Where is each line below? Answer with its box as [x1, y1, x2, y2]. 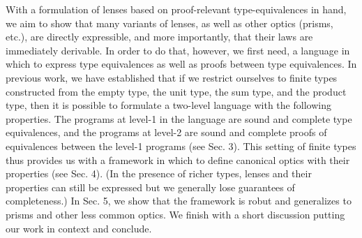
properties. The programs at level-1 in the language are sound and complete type [6, 111, 352, 126]
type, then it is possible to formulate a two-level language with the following [6, 98, 331, 112]
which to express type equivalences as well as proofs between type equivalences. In [6, 57, 357, 71]
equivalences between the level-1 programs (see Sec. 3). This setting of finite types [6, 138, 356, 153]
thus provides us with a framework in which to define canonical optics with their [6, 152, 350, 167]
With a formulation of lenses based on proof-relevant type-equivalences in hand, [6, 2, 347, 16]
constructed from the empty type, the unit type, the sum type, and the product [6, 84, 347, 98]
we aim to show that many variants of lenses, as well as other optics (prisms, [6, 15, 333, 30]
